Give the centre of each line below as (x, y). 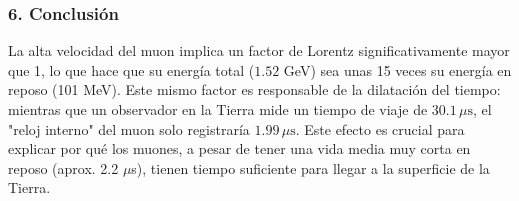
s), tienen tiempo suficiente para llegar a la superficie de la (310, 167)
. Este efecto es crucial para (380, 128)
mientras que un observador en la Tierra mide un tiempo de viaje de (218, 109)
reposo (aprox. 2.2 (63, 167)
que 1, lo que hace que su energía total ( (131, 69)
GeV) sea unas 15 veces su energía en (397, 69)
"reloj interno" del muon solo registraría (129, 128)
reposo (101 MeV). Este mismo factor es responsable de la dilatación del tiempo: (254, 89)
